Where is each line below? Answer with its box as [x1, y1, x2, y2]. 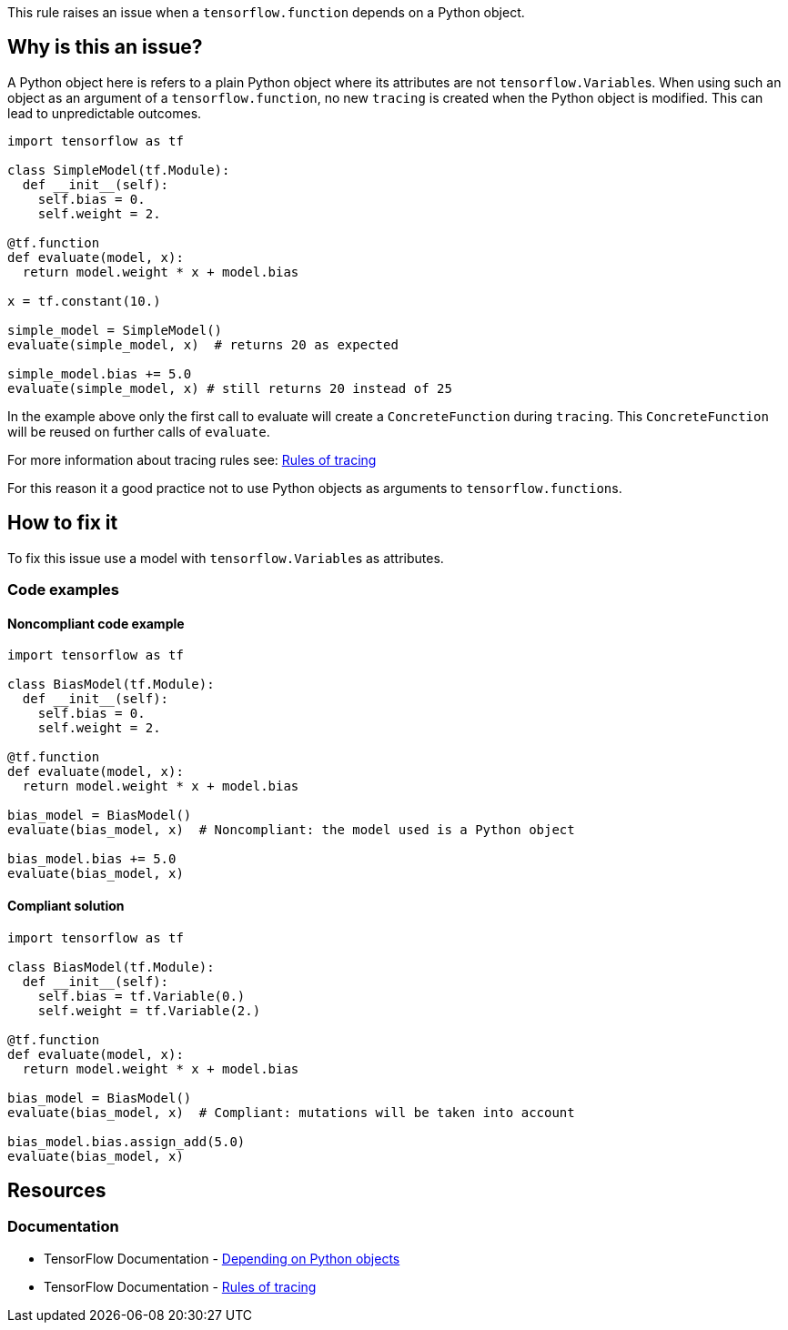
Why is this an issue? [7, 35, 203, 59]
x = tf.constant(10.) [7, 293, 161, 308]
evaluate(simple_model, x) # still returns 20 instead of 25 [7, 380, 452, 396]
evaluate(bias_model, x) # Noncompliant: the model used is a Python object [7, 822, 575, 838]
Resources [7, 1178, 106, 1202]
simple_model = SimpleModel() [7, 322, 223, 338]
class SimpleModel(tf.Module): [7, 162, 230, 177]
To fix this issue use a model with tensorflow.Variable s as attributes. [7, 549, 444, 566]
